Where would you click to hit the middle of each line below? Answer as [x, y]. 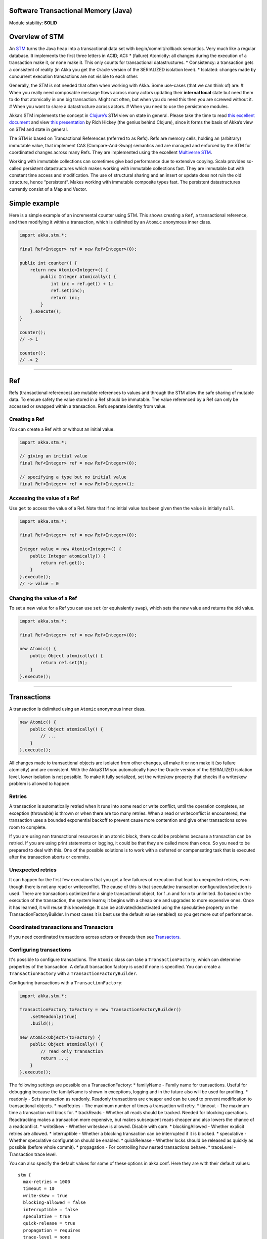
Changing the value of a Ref [43, 598]
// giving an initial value [53, 456]
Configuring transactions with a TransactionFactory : [66, 983]
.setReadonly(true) [54, 1016]
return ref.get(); [63, 563]
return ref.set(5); [64, 663]
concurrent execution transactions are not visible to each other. [74, 76]
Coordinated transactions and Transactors [61, 927]
